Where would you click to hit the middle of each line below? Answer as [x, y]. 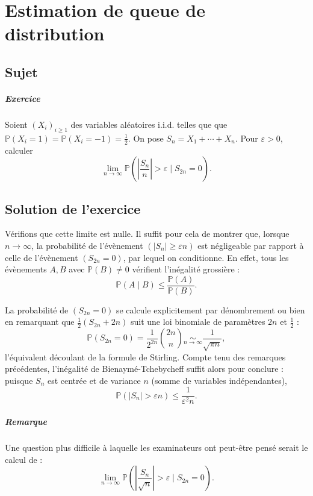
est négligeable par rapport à [251, 245]
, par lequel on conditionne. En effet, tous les [206, 257]
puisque [19, 380]
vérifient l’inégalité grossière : [186, 269]
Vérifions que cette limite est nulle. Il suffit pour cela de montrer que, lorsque [147, 234]
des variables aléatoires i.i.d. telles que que [149, 124]
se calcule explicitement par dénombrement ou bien [210, 309]
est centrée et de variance [94, 380]
